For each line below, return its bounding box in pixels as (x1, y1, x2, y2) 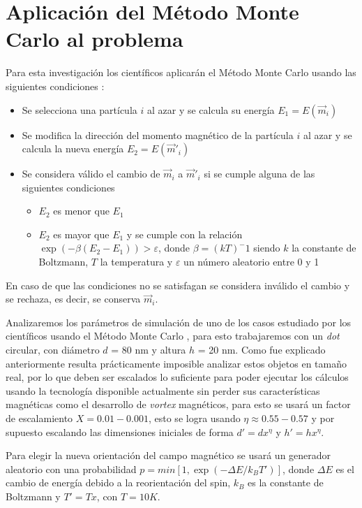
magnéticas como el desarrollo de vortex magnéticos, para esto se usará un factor (6, 397, 351, 412)
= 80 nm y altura (111, 342, 186, 357)
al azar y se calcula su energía (146, 102, 275, 117)
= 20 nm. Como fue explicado (197, 342, 326, 357)
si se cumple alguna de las (204, 166, 315, 181)
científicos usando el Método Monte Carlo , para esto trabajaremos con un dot (6, 328, 340, 343)
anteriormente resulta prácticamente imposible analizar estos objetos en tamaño (6, 356, 347, 370)
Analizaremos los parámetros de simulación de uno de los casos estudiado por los (6, 314, 352, 329)
